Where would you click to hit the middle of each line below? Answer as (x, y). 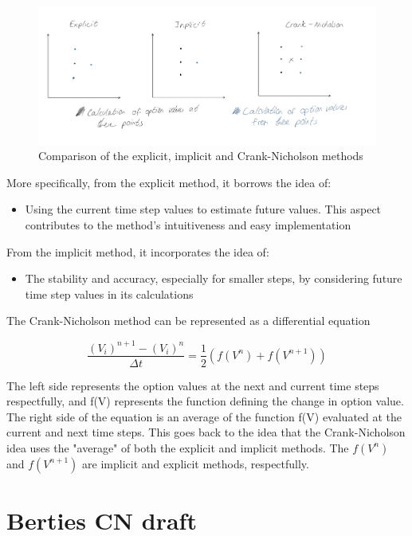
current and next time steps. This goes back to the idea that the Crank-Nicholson (206, 432)
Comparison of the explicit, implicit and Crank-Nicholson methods (201, 156)
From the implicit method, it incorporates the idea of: (138, 251)
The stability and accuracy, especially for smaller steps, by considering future (214, 278)
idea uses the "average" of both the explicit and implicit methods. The (178, 447)
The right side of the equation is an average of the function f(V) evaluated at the (204, 416)
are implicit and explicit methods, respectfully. (196, 463)
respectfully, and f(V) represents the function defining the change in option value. (205, 401)
